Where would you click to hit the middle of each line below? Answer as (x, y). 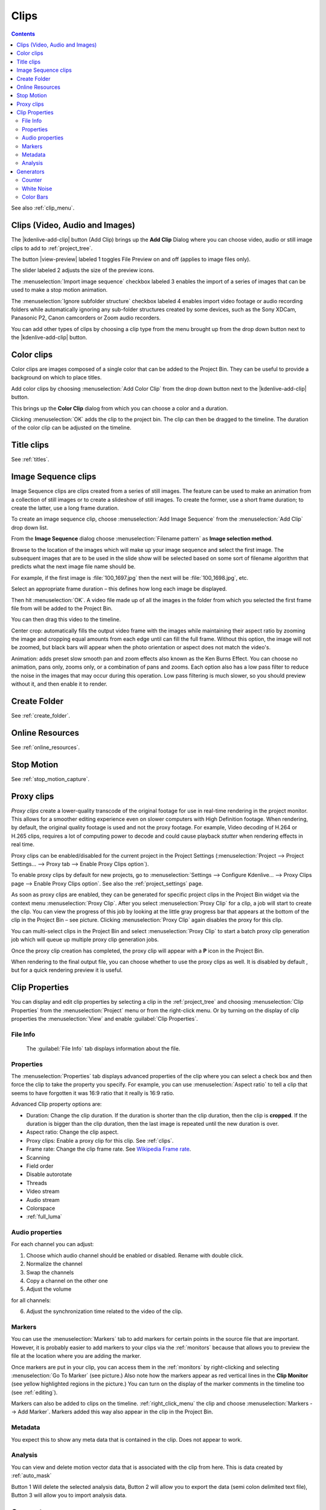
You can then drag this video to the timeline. (66, 620)
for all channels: (31, 1300)
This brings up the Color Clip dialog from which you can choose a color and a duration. (120, 408)
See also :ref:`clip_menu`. (43, 208)
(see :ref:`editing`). (34, 1392)
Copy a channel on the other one (67, 1281)
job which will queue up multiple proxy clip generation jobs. (85, 940)
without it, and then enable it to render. (59, 684)
